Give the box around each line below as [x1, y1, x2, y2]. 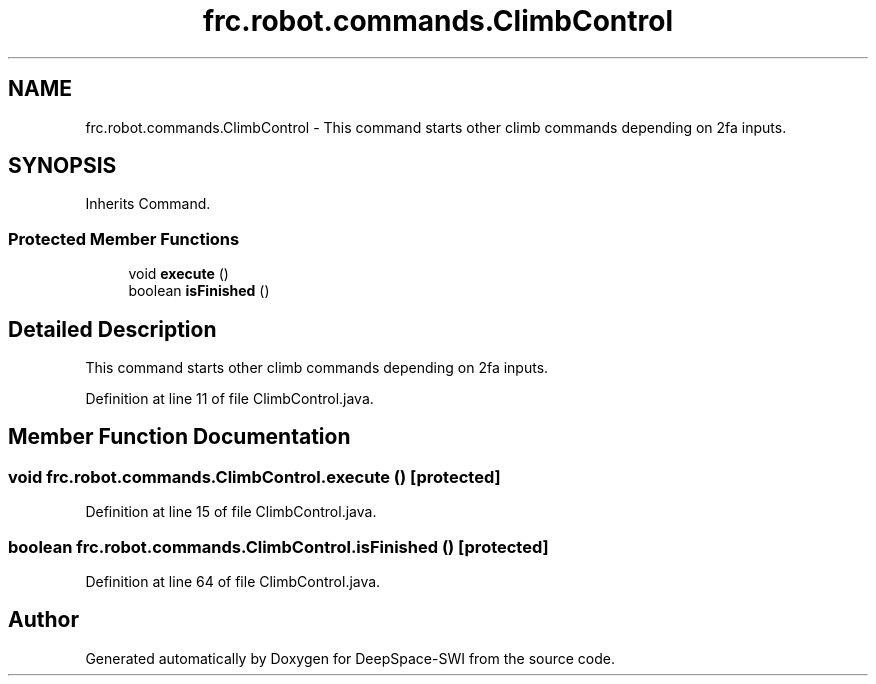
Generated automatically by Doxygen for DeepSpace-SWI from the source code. [85, 649, 616, 667]
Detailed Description [8, 316, 217, 342]
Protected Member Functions [8, 228, 240, 249]
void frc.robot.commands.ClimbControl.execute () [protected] [8, 466, 501, 487]
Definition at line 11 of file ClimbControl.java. [85, 390, 374, 408]
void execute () [128, 265, 229, 283]
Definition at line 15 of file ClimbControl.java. [85, 503, 377, 521]
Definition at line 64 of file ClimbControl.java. [85, 573, 381, 590]
